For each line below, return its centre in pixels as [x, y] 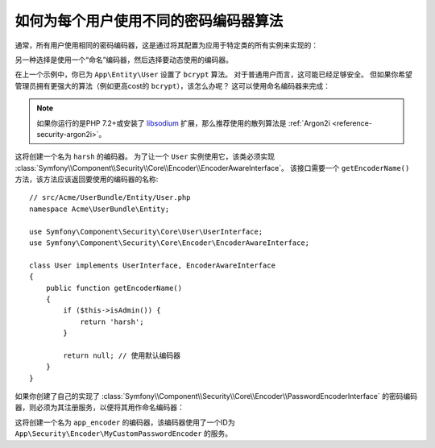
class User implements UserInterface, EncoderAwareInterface [152, 265]
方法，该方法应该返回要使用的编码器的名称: [87, 179]
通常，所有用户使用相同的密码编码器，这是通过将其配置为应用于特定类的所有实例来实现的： [166, 45]
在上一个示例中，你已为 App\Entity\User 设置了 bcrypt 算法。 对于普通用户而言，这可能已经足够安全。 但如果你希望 [213, 75]
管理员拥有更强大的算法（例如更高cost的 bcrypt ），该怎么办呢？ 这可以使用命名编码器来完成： [172, 85]
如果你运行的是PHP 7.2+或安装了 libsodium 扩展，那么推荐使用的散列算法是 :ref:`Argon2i [183, 123]
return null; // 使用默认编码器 [122, 355]
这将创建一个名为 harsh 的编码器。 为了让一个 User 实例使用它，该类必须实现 [145, 156]
